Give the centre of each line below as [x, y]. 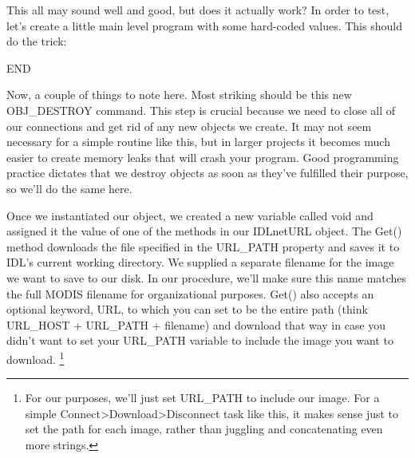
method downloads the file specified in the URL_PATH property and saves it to [203, 246]
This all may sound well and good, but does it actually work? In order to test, [198, 10]
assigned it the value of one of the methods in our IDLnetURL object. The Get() [204, 231]
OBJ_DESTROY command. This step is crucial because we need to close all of [201, 110]
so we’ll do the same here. [69, 188]
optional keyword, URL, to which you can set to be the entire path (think [187, 309]
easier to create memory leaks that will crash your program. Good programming [203, 157]
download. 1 [36, 357]
